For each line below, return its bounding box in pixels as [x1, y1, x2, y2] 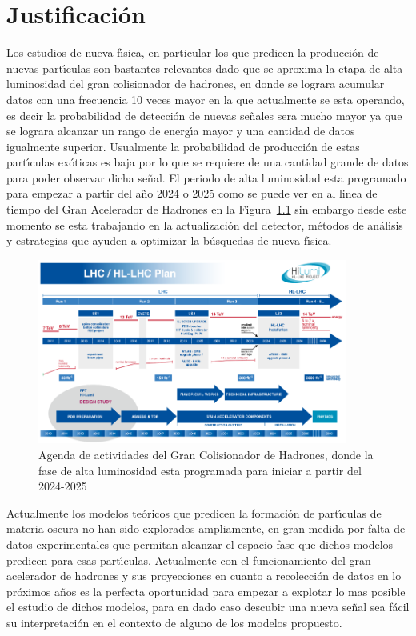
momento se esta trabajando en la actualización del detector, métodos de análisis [6, 216, 403, 233]
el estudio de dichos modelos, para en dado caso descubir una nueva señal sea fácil [6, 598, 410, 615]
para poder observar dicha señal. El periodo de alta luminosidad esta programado [6, 169, 406, 186]
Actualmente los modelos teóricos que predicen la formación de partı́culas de [6, 504, 382, 521]
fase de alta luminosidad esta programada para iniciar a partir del [38, 462, 362, 478]
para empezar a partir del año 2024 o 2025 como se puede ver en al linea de [6, 185, 378, 202]
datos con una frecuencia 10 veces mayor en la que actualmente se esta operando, [6, 90, 405, 107]
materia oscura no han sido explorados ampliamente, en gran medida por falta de [6, 520, 406, 537]
